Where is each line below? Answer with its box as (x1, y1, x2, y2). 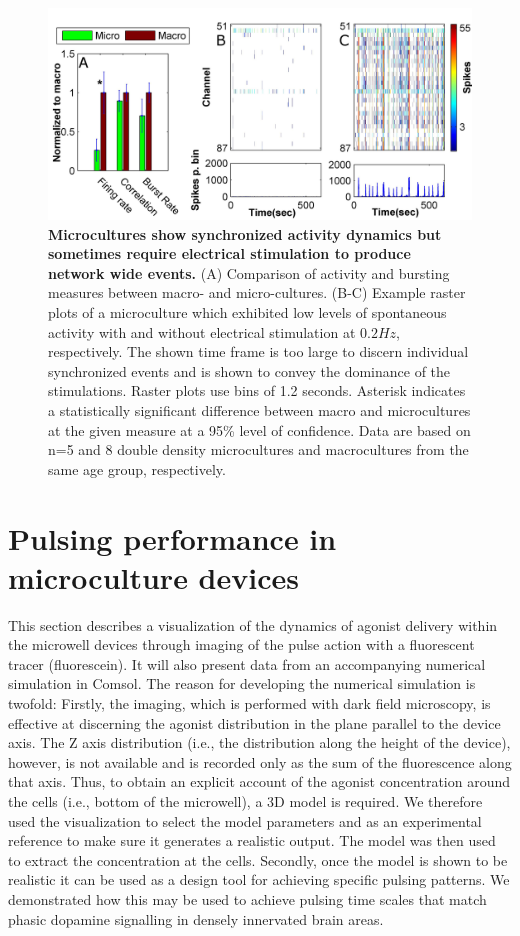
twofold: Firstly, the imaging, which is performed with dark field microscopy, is (8, 693, 491, 713)
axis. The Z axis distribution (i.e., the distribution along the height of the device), (8, 732, 511, 753)
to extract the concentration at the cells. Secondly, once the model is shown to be (8, 849, 508, 870)
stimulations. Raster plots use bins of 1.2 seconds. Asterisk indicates (48, 380, 466, 401)
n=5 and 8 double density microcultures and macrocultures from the (48, 439, 469, 460)
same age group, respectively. (48, 458, 226, 479)
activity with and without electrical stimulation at (48, 321, 356, 342)
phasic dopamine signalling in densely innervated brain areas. (8, 908, 384, 929)
